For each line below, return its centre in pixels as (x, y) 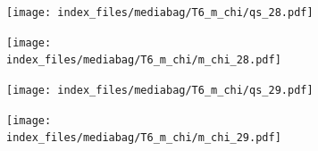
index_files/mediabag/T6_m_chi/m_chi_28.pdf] (144, 60)
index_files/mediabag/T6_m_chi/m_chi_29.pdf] (144, 138)
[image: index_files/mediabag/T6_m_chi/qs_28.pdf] (160, 13)
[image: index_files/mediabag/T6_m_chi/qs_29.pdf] (160, 90)
